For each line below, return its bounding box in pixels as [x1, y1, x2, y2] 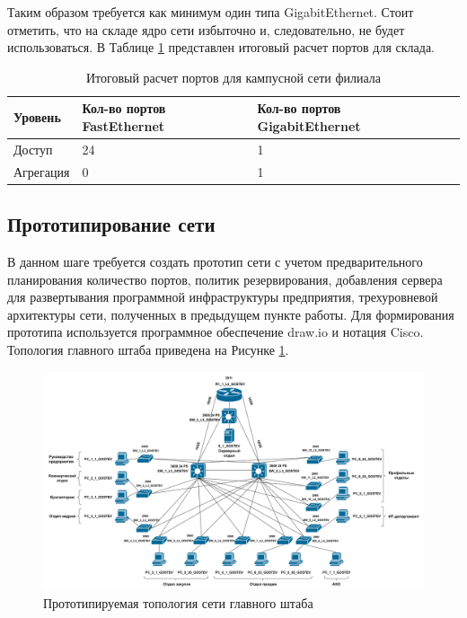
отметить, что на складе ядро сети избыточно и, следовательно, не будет [7, 20, 405, 39]
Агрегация [13, 162, 70, 181]
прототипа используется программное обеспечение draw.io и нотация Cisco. [7, 322, 424, 341]
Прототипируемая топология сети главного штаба [43, 593, 313, 612]
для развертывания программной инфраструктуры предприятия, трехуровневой [7, 287, 438, 306]
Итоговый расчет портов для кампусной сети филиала [86, 67, 381, 86]
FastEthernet [82, 116, 165, 135]
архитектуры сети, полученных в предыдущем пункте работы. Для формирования [7, 305, 454, 323]
